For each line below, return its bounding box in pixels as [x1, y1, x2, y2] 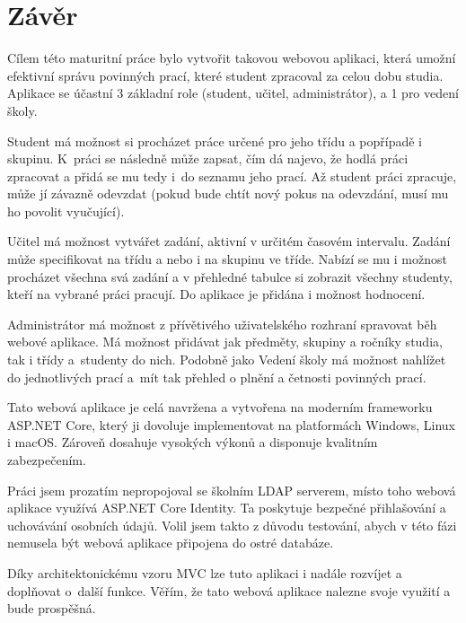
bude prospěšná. [7, 599, 96, 618]
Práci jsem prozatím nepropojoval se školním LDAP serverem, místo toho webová [7, 480, 456, 499]
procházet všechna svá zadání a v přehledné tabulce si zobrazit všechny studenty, [7, 267, 453, 285]
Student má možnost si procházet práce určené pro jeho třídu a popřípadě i [7, 131, 423, 150]
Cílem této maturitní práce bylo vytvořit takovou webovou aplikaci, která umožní [7, 48, 456, 67]
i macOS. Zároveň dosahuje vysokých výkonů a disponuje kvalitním [7, 433, 378, 452]
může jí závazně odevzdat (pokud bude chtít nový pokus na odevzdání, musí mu [7, 184, 449, 203]
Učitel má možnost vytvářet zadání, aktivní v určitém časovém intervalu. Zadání [7, 232, 451, 250]
